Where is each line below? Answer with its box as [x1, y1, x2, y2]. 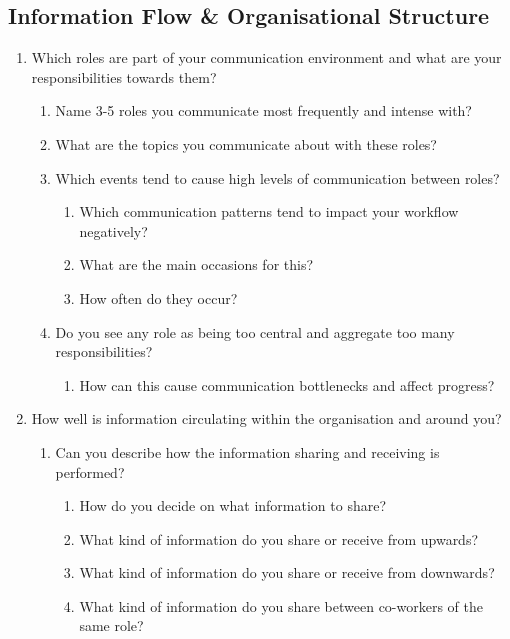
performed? [55, 461, 125, 482]
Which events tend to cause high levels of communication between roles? [55, 167, 500, 188]
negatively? [79, 220, 148, 241]
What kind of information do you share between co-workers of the [79, 595, 483, 616]
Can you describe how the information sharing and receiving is [55, 441, 440, 462]
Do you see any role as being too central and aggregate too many [55, 321, 455, 342]
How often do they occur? [79, 287, 238, 308]
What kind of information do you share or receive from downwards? [79, 562, 495, 583]
